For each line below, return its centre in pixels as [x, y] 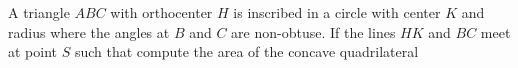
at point [33, 51]
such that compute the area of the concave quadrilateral [246, 51]
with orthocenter [161, 12]
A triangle [39, 12]
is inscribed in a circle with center [337, 12]
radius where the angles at [89, 31]
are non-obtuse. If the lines [313, 31]
